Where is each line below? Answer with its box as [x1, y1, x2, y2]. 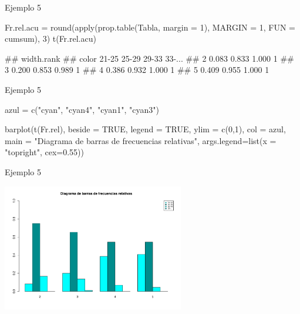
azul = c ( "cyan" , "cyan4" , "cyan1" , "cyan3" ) [5, 103, 159, 115]
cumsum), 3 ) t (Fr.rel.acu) [5, 32, 96, 45]
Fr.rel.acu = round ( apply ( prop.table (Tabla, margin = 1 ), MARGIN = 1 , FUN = [5, 21, 295, 33]
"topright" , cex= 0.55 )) [5, 146, 85, 158]
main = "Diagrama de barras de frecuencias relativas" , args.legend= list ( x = [5, 134, 277, 146]
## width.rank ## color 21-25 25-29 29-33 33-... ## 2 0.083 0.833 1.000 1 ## [5, 52, 294, 64]
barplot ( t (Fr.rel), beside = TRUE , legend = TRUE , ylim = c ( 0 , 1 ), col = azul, [5, 123, 286, 135]
